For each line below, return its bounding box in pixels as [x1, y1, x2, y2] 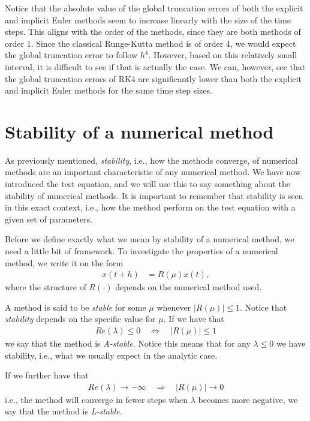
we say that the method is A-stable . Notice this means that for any [5, 337, 251, 350]
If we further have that [5, 369, 89, 381]
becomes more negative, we [198, 393, 298, 405]
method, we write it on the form [5, 256, 124, 269]
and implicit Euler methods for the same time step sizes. [5, 84, 212, 97]
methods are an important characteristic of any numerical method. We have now [5, 166, 301, 178]
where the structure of [5, 281, 86, 293]
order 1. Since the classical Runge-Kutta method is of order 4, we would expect [5, 37, 296, 49]
